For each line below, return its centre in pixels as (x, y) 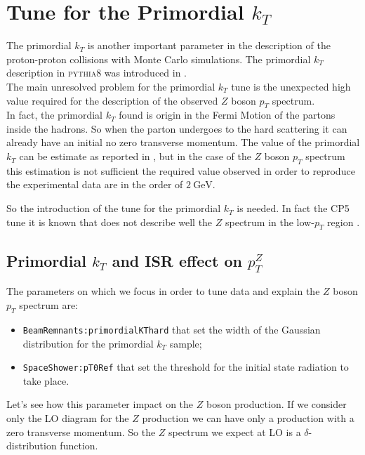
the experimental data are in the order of (95, 184)
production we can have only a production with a (248, 417)
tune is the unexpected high (291, 86)
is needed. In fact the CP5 (293, 208)
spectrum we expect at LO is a (235, 431)
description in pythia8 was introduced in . (97, 73)
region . (344, 222)
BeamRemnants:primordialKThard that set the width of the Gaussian (172, 329)
